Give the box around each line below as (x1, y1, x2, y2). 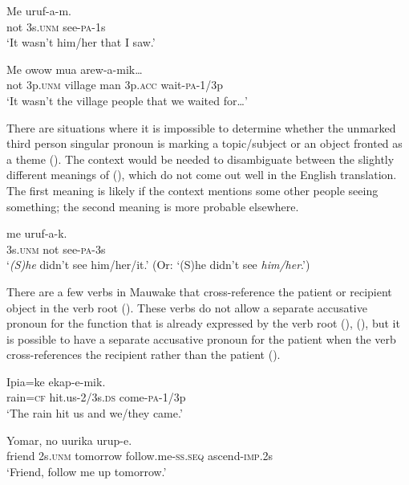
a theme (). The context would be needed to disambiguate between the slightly (6, 150, 395, 167)
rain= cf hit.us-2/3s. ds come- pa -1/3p (6, 389, 186, 406)
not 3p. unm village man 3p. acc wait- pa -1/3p (6, 76, 224, 93)
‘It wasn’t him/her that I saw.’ (6, 34, 156, 51)
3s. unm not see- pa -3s (6, 240, 106, 257)
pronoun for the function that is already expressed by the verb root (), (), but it (6, 315, 400, 332)
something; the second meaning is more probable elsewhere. (6, 198, 299, 214)
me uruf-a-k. (6, 225, 67, 242)
